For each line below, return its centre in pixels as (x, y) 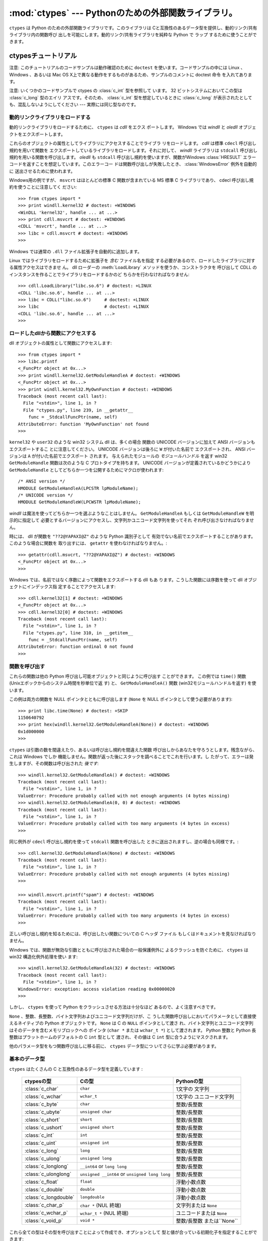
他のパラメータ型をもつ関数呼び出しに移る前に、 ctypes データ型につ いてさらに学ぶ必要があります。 (114, 1046)
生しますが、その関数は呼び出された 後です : (54, 763)
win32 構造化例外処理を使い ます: (43, 957)
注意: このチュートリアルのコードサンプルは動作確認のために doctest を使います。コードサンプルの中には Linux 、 (127, 68)
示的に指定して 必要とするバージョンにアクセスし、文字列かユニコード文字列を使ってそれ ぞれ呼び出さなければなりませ (132, 520)
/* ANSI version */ (42, 481)
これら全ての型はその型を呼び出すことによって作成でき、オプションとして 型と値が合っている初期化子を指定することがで (133, 1232)
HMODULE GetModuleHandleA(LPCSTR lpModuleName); (78, 488)
